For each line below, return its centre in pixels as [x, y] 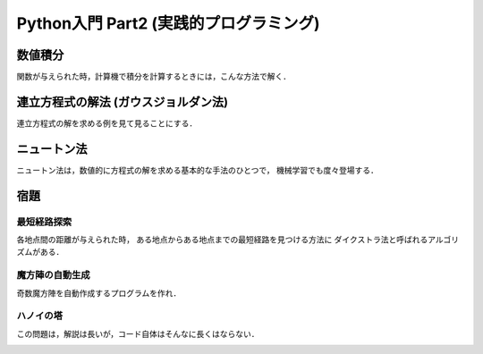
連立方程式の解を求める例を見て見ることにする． [107, 123]
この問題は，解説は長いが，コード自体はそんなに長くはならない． [138, 333]
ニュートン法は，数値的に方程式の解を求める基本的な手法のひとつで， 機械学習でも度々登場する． [198, 170]
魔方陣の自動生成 [53, 275]
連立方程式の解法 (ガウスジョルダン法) [122, 101]
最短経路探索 [44, 222]
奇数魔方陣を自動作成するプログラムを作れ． [99, 293]
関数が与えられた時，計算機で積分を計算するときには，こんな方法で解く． [153, 77]
